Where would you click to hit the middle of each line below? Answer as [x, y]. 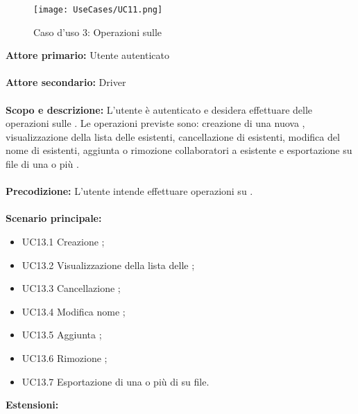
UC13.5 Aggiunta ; [62, 335]
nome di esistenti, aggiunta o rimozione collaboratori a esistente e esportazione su [179, 150]
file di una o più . [42, 164]
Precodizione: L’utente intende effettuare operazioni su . [129, 191]
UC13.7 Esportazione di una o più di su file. [116, 381]
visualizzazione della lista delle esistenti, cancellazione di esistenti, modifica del [173, 136]
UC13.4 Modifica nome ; [74, 311]
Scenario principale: [54, 218]
